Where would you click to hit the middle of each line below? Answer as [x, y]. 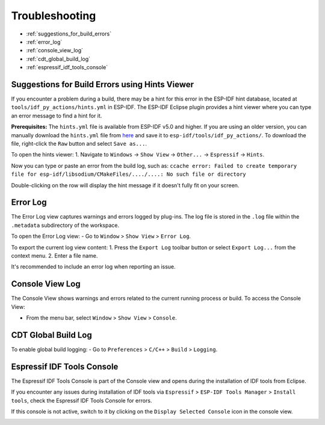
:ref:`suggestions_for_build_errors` [69, 34]
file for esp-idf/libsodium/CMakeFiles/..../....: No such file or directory [128, 174]
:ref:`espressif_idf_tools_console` [67, 67]
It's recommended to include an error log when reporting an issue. [93, 267]
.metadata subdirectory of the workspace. [65, 225]
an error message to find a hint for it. [57, 116]
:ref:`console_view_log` [55, 51]
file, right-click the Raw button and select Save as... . [79, 143]
